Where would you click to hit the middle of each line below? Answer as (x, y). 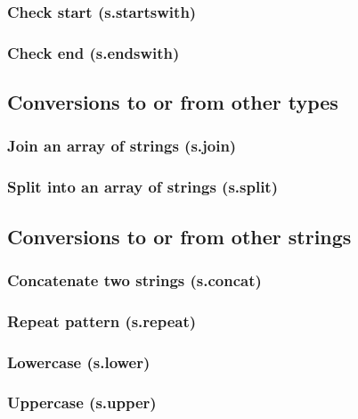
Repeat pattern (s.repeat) (102, 320)
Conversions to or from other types (173, 102)
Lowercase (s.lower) (79, 361)
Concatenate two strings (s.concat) (134, 279)
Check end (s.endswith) (94, 52)
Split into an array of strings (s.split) (142, 187)
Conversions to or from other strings (179, 236)
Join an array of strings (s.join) (122, 146)
